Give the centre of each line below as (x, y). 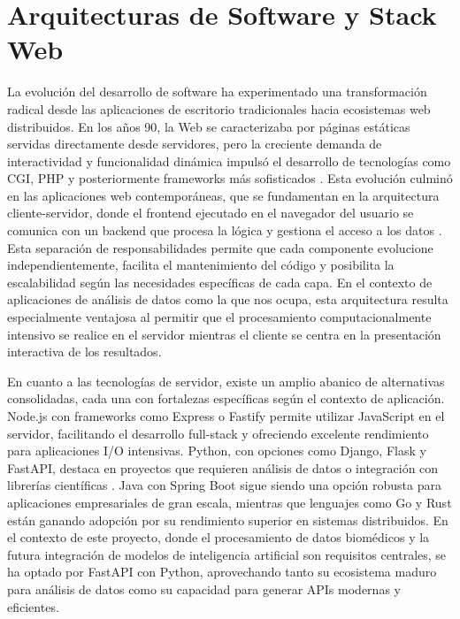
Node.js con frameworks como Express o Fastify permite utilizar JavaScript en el (226, 416)
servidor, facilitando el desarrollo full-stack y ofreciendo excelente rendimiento (218, 433)
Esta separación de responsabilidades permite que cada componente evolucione (220, 247)
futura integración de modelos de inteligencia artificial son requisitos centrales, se (227, 554)
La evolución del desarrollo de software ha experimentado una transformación (217, 92)
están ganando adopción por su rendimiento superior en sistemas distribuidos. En (228, 520)
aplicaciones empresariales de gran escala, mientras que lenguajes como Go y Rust (230, 502)
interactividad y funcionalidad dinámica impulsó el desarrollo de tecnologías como (229, 160)
